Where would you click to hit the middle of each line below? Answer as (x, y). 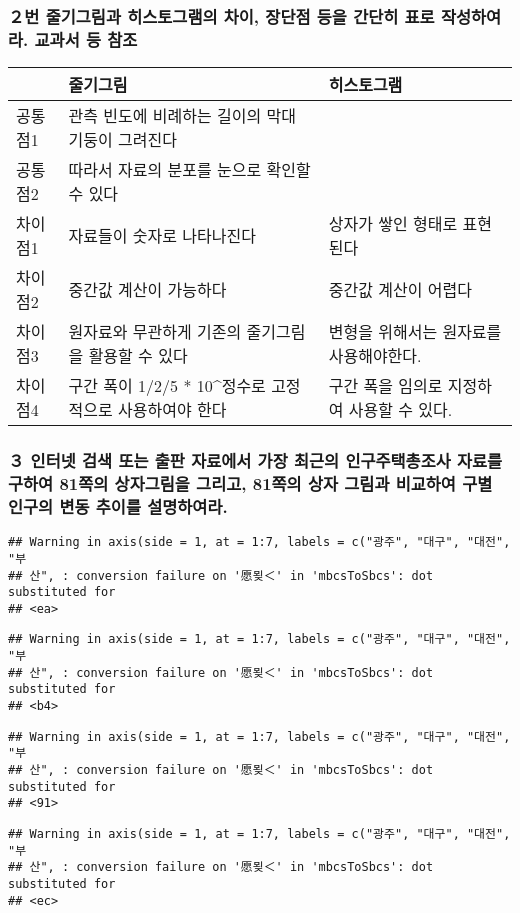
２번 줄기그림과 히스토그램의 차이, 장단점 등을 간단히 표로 (221, 15)
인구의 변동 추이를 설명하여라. (118, 505)
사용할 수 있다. (400, 410)
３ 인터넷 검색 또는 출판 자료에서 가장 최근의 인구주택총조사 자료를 (255, 460)
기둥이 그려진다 (122, 140)
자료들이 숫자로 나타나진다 (162, 236)
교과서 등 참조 (86, 38)
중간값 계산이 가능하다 (147, 290)
